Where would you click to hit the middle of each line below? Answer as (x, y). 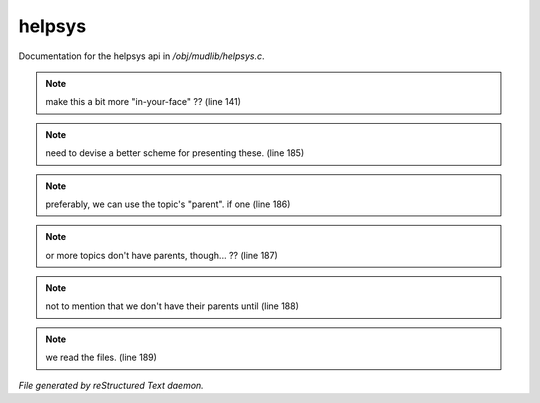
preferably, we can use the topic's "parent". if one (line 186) (168, 204)
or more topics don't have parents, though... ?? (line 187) (162, 255)
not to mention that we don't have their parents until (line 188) (172, 306)
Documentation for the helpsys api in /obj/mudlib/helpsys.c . (141, 56)
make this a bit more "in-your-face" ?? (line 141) (143, 102)
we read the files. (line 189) (101, 357)
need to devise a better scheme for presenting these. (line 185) (175, 153)
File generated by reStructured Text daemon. (111, 385)
